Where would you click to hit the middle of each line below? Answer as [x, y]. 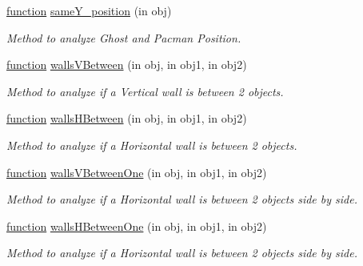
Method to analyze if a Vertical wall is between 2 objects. [145, 91]
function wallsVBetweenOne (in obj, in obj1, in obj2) [137, 172]
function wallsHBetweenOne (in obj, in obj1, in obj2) [137, 226]
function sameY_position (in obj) [89, 10]
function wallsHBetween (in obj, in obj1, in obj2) [127, 118]
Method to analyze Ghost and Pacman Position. [124, 37]
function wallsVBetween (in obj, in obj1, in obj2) [127, 64]
